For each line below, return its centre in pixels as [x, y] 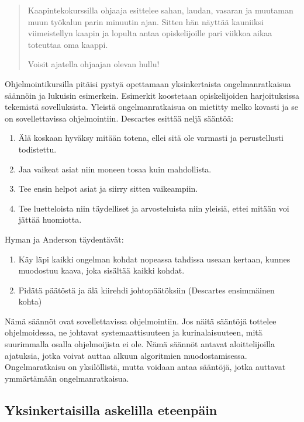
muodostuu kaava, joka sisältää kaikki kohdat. [101, 270]
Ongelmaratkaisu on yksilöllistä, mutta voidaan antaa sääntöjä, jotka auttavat [145, 367]
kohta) [30, 301]
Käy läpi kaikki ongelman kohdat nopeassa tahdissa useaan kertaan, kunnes [154, 259]
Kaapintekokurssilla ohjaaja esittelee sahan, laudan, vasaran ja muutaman [160, 10]
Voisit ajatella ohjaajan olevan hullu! [94, 64]
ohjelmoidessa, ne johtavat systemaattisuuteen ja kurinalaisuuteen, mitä [134, 332]
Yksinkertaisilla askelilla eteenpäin [111, 409]
